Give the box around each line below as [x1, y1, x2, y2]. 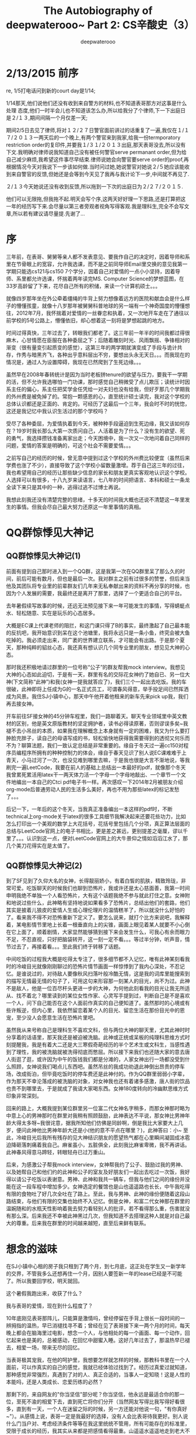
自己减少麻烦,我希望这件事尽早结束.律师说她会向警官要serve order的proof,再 [6, 156, 190, 163]
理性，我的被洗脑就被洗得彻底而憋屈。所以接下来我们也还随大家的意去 [16, 1049, 185, 1056]
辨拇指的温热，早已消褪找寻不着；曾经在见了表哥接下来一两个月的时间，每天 [6, 1322, 190, 1329]
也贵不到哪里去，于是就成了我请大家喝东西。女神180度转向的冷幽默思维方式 [6, 1085, 188, 1092]
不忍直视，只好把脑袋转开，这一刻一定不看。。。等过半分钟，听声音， [21, 936, 185, 943]
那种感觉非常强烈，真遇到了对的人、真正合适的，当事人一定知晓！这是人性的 [6, 1371, 190, 1378]
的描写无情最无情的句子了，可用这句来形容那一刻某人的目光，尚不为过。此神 [6, 977, 190, 984]
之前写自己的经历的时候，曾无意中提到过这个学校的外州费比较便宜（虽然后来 [6, 454, 190, 461]
